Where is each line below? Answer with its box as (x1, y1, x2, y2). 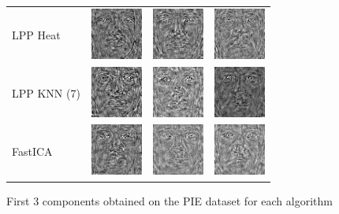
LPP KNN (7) (12, 85, 80, 101)
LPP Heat (12, 27, 61, 43)
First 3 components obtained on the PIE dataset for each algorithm (6, 192, 333, 208)
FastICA (12, 142, 53, 159)
